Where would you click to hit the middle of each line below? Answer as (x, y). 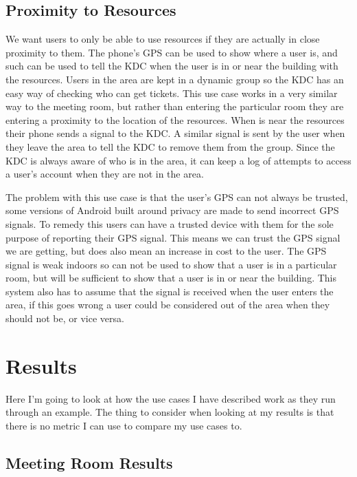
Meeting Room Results (89, 462)
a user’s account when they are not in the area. (105, 174)
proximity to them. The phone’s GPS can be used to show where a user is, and (172, 52)
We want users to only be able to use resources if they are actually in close (163, 39)
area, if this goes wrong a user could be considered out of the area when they (168, 305)
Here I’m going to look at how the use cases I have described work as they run (171, 398)
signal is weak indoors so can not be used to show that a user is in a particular (171, 264)
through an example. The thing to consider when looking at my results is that (170, 412)
